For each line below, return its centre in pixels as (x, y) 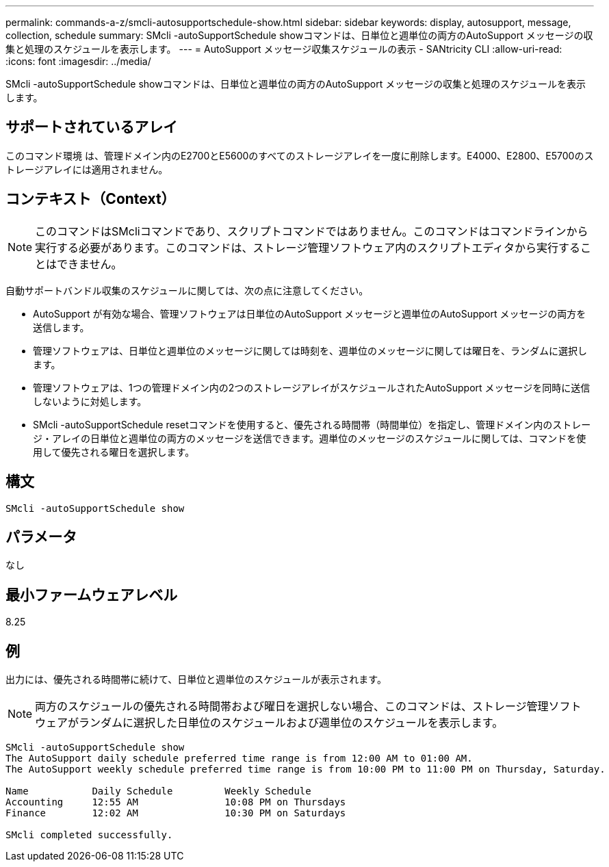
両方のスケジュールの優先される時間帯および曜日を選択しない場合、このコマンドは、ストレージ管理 (292, 707)
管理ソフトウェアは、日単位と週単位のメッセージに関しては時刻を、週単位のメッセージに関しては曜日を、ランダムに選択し (310, 350)
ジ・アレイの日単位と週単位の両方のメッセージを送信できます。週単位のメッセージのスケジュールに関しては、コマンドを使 (310, 438)
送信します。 (61, 327)
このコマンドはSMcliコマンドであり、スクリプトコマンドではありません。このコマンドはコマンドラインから (312, 231)
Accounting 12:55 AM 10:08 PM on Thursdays (176, 802)
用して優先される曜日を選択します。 (114, 452)
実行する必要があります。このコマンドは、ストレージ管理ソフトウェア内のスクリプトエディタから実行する (308, 247)
